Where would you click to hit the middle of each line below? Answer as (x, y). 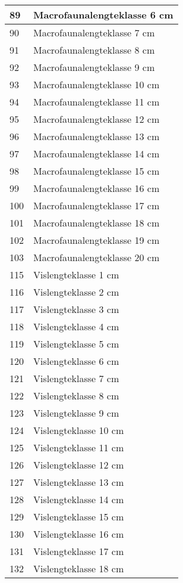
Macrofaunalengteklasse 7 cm (94, 32)
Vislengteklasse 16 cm (79, 534)
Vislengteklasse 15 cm (79, 517)
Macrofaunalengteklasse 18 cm (97, 223)
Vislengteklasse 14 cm (79, 499)
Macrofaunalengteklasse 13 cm (97, 136)
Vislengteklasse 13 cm (79, 482)
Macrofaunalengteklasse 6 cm (103, 15)
